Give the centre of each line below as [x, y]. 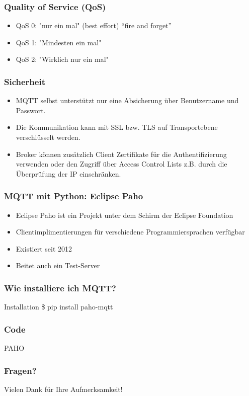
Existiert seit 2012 [44, 248]
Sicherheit [25, 81]
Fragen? [20, 370]
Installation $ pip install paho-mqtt [59, 307]
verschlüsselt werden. [48, 137]
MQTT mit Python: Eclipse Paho [74, 196]
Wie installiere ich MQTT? [60, 288]
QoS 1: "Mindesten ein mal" [59, 42]
